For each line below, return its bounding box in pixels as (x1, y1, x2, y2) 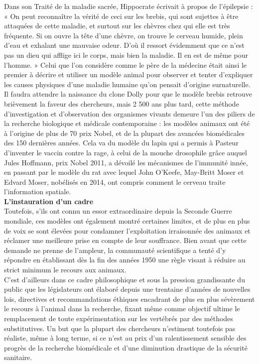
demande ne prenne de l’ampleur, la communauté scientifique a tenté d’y (4, 244, 226, 255)
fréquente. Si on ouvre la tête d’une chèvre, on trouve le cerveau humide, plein (4, 30, 243, 40)
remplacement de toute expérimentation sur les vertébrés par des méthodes (4, 313, 233, 323)
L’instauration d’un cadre (4, 196, 94, 206)
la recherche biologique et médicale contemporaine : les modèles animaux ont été (4, 118, 250, 128)
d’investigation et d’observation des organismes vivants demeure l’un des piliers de (4, 108, 255, 119)
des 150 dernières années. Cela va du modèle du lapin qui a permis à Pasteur (4, 137, 239, 148)
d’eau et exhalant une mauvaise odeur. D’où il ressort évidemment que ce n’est (4, 40, 245, 50)
